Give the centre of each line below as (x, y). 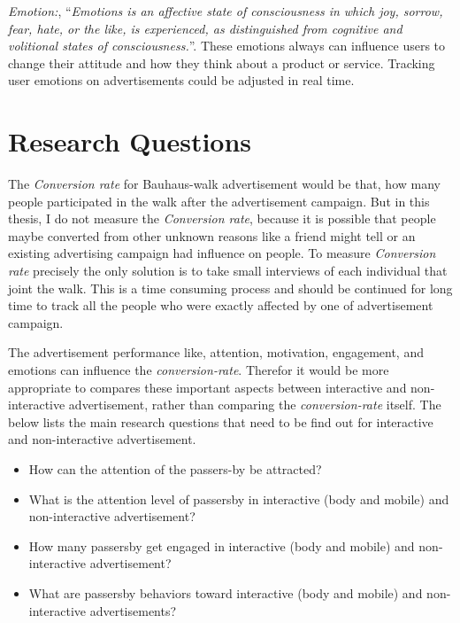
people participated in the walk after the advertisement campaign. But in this (219, 201)
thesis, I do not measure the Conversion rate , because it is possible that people (222, 218)
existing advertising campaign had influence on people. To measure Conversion (222, 253)
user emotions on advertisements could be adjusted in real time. (181, 80)
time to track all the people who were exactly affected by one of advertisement (221, 305)
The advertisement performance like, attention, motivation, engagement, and (216, 352)
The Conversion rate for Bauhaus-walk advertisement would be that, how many (224, 184)
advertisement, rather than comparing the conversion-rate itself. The (255, 405)
